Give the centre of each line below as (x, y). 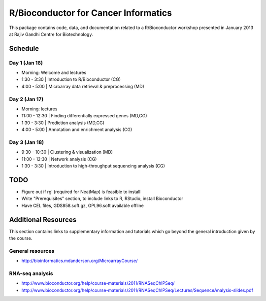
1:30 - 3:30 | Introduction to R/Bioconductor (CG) (71, 79)
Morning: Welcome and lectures (54, 73)
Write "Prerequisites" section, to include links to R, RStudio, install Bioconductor (102, 199)
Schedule (24, 49)
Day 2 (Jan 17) (26, 99)
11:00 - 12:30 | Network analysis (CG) (59, 159)
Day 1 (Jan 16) (26, 63)
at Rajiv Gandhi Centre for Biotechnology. (51, 34)
